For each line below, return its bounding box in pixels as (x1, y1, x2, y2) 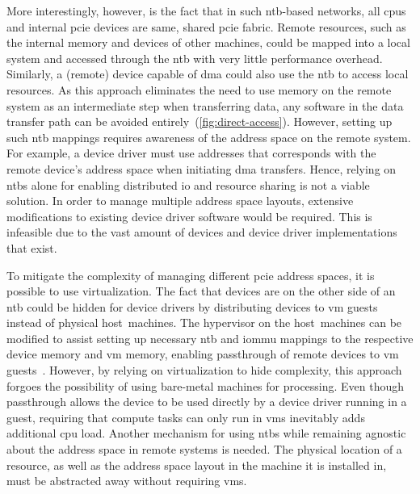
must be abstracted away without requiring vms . (6, 472, 247, 489)
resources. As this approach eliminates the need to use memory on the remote (6, 81, 392, 98)
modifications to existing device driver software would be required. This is (6, 207, 372, 224)
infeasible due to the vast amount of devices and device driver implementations (6, 224, 397, 241)
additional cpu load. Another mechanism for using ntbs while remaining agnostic (6, 425, 406, 442)
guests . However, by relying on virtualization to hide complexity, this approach (6, 362, 402, 379)
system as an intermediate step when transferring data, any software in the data (6, 97, 404, 114)
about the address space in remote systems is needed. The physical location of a (6, 441, 402, 458)
